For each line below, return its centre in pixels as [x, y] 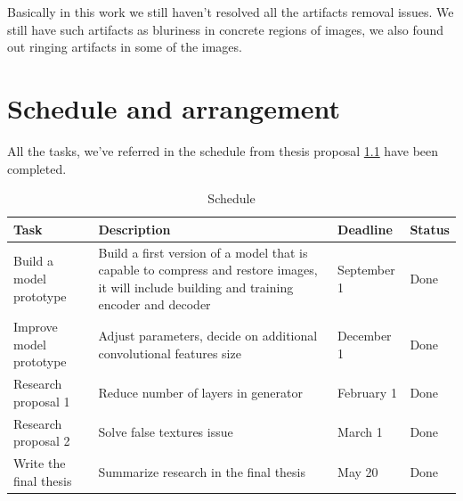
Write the [40, 463]
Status [430, 229]
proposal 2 [42, 441]
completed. [37, 168]
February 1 [367, 392]
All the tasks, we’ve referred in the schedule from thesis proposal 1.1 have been [223, 150]
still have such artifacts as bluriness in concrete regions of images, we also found [226, 29]
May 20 [358, 471]
